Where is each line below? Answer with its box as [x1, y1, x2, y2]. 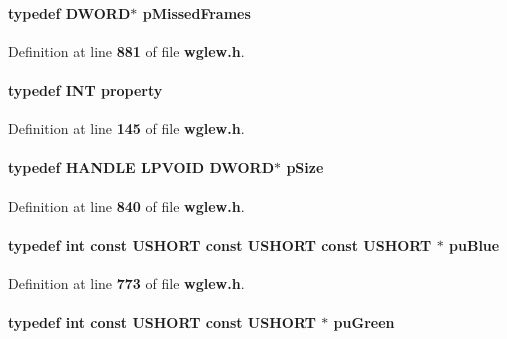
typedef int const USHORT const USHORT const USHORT [8, 234, 432, 255]
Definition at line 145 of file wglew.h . [8, 118, 245, 139]
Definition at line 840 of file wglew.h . [8, 195, 245, 216]
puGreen [333, 312, 395, 333]
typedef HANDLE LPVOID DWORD [8, 157, 275, 178]
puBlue [449, 234, 500, 255]
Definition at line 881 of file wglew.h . [8, 40, 245, 61]
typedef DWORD [8, 2, 131, 23]
